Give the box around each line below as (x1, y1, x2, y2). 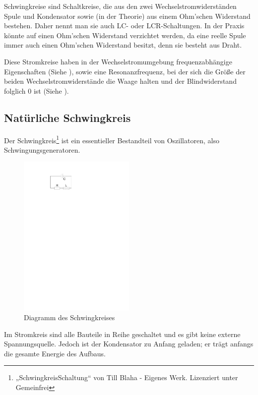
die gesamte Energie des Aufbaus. (4, 348, 106, 358)
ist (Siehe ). (33, 85, 69, 96)
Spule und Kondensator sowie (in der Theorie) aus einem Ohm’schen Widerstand (4, 10, 251, 21)
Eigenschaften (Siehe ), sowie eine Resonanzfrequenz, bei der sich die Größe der (4, 66, 246, 76)
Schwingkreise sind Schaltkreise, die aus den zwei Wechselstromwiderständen (4, 1, 237, 11)
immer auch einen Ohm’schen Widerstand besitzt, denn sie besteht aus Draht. (4, 40, 242, 50)
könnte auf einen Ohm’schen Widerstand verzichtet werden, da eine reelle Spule (4, 30, 246, 40)
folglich (4, 85, 26, 96)
